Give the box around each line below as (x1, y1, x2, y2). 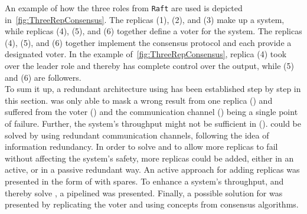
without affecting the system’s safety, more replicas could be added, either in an (5, 152, 294, 164)
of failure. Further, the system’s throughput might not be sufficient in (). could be (5, 117, 301, 129)
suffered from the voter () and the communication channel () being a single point (5, 106, 298, 118)
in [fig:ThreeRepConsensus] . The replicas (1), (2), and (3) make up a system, (5, 13, 285, 25)
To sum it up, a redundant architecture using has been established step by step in (5, 83, 301, 95)
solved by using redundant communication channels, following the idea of (5, 129, 269, 141)
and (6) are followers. (5, 71, 81, 83)
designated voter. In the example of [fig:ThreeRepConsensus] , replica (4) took (5, 48, 287, 60)
